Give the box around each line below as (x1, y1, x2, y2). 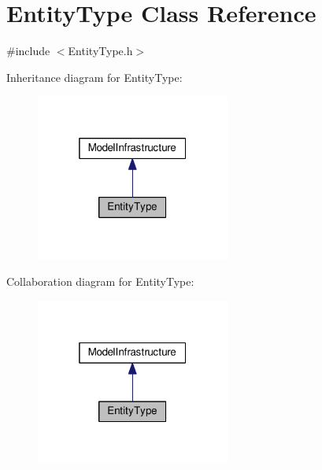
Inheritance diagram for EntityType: (6, 68, 183, 85)
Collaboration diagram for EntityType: (6, 273, 194, 290)
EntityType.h (68, 43, 133, 59)
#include (6, 43, 50, 59)
